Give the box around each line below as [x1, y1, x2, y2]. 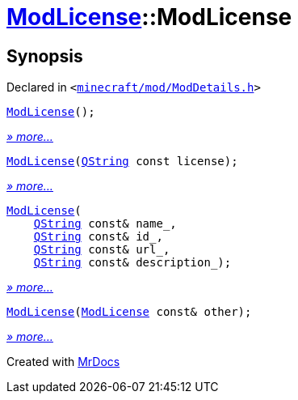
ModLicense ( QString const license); [6, 155, 238, 168]
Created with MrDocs [6, 355, 120, 369]
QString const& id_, [33, 230, 163, 244]
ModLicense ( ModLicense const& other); [6, 305, 252, 319]
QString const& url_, [33, 243, 170, 257]
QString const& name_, [33, 217, 177, 231]
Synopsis [6, 45, 83, 66]
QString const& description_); [33, 256, 232, 270]
